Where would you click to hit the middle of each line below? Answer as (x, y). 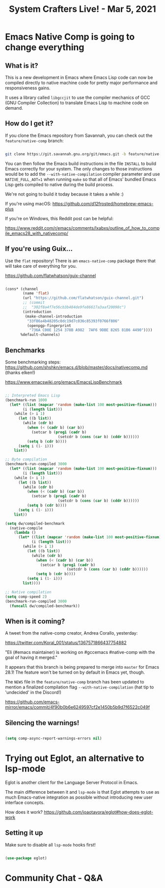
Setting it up (24, 833)
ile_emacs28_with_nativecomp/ (37, 233)
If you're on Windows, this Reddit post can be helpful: (59, 218)
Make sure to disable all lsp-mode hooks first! (50, 845)
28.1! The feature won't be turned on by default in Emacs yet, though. (75, 672)
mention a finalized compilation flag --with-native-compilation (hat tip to (80, 687)
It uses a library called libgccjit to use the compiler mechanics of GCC (78, 98)
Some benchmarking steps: (33, 362)
